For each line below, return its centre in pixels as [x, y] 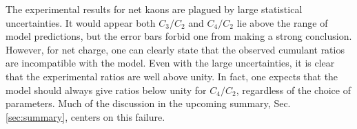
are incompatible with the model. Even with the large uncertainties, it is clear [170, 63]
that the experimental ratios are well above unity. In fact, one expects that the [172, 76]
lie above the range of [282, 22]
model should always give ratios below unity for [106, 90]
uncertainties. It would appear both [81, 22]
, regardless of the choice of [293, 90]
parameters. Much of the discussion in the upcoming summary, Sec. [148, 103]
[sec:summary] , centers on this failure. [85, 116]
